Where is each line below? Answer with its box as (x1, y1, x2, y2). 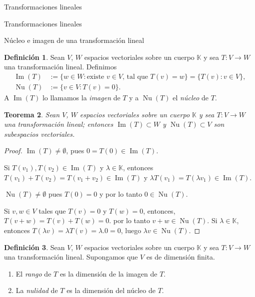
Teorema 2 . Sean (4, 109, 60, 119)
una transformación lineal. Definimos (4, 61, 117, 72)
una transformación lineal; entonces (4, 119, 113, 129)
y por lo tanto (99, 189, 142, 199)
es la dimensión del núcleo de (66, 285, 155, 296)
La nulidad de (15, 285, 58, 296)
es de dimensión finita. (146, 252, 215, 262)
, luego (120, 225, 141, 235)
